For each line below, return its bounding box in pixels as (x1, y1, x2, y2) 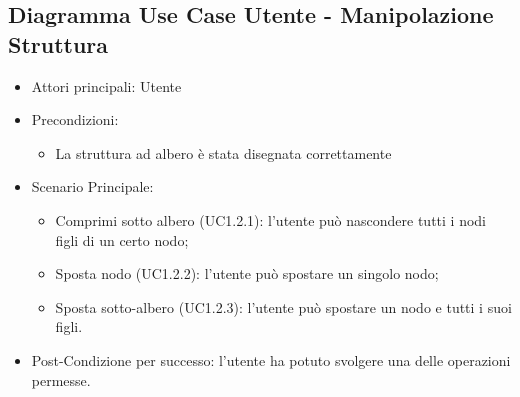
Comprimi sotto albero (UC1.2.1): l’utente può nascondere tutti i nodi (55, 209, 487, 230)
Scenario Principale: (31, 176, 154, 197)
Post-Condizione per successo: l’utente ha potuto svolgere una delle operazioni (31, 349, 511, 370)
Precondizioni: (31, 109, 119, 130)
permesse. (31, 369, 91, 390)
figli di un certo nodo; (55, 229, 189, 250)
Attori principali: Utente (31, 75, 182, 96)
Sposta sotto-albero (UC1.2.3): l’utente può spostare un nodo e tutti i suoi (55, 296, 512, 317)
